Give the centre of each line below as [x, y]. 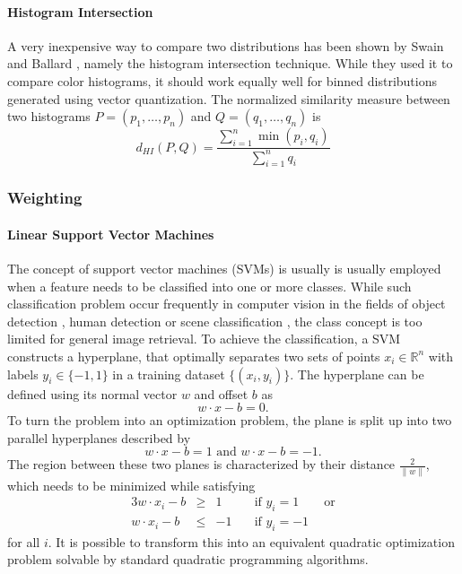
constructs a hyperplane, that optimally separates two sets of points [194, 356]
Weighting [45, 198]
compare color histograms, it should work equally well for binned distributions [222, 80]
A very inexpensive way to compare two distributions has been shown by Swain [226, 45]
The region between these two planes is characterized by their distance [201, 464]
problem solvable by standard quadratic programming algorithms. [188, 559]
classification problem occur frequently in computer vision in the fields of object [227, 304]
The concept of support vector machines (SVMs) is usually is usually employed [224, 268]
